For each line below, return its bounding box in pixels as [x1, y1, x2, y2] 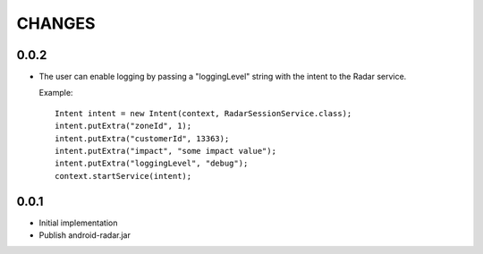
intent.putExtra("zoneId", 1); [55, 121, 192, 131]
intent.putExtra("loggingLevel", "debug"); [55, 158, 249, 169]
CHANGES [16, 13, 96, 33]
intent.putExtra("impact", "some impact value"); [55, 146, 277, 157]
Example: [38, 88, 73, 98]
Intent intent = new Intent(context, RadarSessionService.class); [55, 108, 352, 118]
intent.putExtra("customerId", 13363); [55, 133, 230, 143]
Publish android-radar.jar [38, 230, 131, 241]
